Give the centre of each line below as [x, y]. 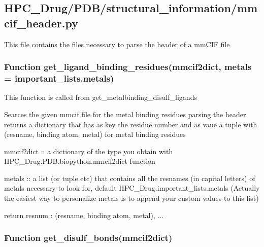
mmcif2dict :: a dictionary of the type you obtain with [89, 151]
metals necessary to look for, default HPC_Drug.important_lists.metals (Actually [132, 188]
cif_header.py [41, 23]
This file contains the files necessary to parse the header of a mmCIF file [117, 44]
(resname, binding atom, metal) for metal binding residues [95, 134]
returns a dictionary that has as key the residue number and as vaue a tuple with [131, 124]
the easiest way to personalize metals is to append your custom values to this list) [131, 198]
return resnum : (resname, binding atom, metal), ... [84, 215]
